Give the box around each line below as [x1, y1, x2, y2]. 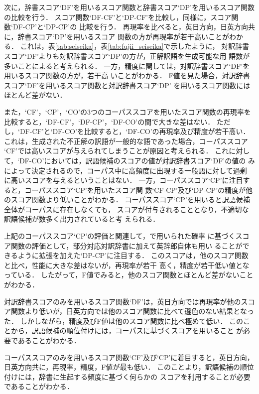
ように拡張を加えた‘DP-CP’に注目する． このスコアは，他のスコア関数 [17, 250, 249, 261]
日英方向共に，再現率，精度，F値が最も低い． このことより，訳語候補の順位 [4, 362, 254, 372]
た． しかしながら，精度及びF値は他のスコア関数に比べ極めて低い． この [4, 315, 244, 326]
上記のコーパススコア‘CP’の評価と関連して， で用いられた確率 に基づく [4, 231, 236, 241]
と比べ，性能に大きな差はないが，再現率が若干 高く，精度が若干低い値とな [4, 260, 250, 270]
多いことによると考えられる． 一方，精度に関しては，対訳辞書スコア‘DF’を [4, 60, 250, 71]
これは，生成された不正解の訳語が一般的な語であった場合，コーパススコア [4, 135, 248, 146]
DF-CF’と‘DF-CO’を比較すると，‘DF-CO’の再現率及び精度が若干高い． [19, 126, 250, 136]
